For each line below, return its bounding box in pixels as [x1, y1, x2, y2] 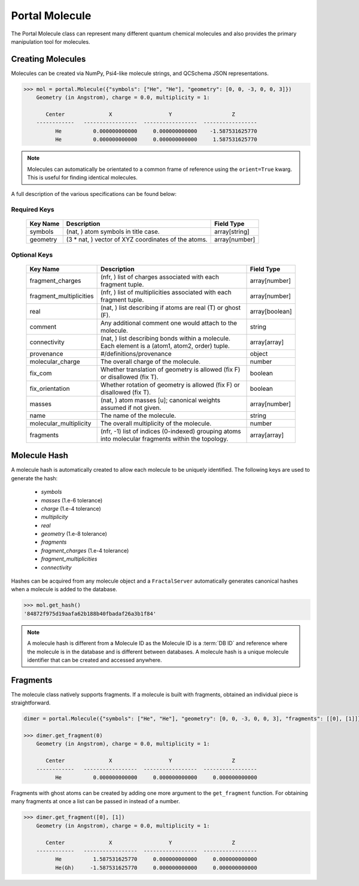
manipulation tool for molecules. [11, 38, 90, 45]
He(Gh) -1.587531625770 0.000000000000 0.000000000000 [54, 864, 257, 871]
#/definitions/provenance [100, 349, 172, 358]
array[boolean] [250, 307, 293, 315]
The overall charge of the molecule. [100, 357, 200, 366]
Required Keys [11, 206, 54, 214]
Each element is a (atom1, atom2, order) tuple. [100, 342, 230, 350]
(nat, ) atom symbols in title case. [66, 228, 160, 236]
